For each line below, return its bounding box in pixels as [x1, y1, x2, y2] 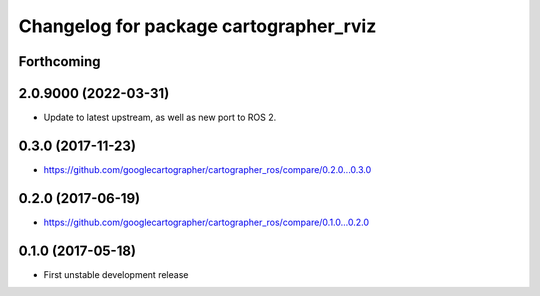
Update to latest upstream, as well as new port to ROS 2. [43, 111, 277, 124]
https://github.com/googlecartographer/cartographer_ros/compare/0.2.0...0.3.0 [43, 163, 372, 175]
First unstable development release [43, 268, 189, 280]
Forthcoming [18, 53, 101, 70]
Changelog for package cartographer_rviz [18, 15, 377, 37]
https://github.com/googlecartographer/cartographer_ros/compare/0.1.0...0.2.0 [43, 216, 370, 228]
